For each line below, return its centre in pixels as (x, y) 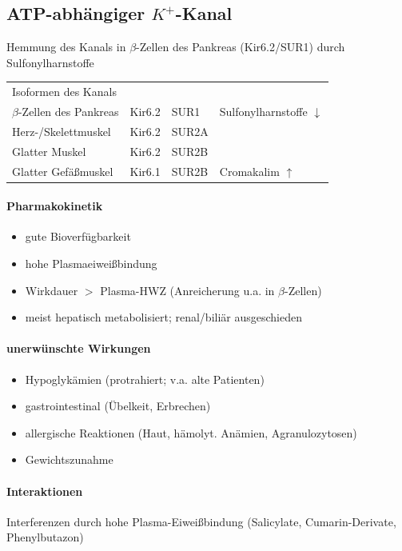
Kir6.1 (145, 171)
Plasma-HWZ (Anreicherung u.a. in (187, 290)
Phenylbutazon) (45, 537)
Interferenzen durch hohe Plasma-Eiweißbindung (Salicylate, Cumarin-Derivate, (201, 521)
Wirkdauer (52, 290)
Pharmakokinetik (55, 206)
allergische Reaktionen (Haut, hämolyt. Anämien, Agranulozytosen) (191, 432)
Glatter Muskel (49, 151)
